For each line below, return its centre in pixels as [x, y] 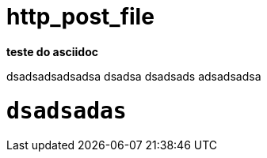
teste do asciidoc [52, 51]
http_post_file [80, 17]
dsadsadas [67, 111]
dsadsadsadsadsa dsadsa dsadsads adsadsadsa [134, 76]
